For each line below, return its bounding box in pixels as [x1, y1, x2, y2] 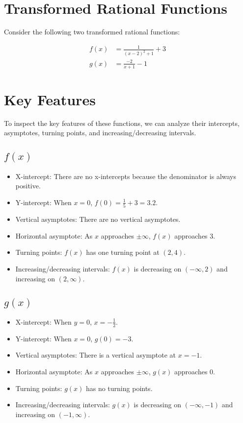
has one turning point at [86, 247, 160, 257]
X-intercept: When [15, 316, 72, 327]
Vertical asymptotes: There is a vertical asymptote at [15, 350, 176, 360]
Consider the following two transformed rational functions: [4, 27, 180, 37]
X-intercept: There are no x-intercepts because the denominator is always [15, 171, 237, 181]
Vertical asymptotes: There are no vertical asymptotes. [15, 214, 181, 224]
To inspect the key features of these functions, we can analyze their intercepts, [4, 118, 240, 128]
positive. [15, 181, 41, 191]
